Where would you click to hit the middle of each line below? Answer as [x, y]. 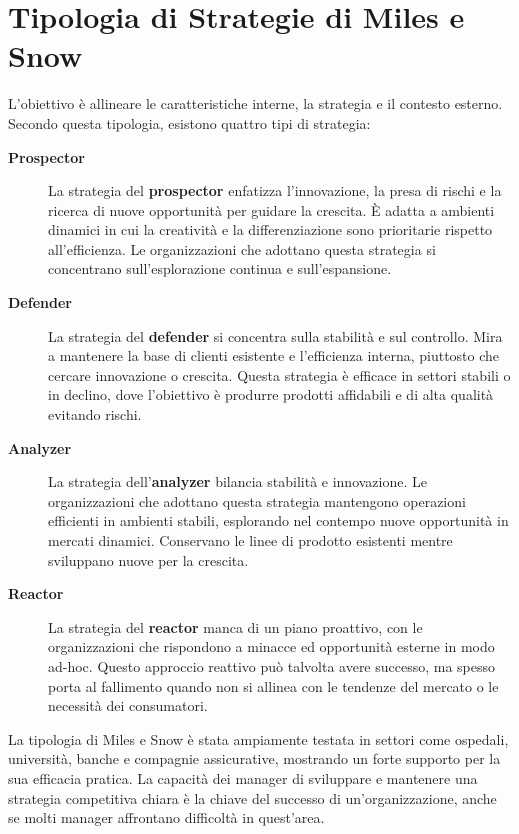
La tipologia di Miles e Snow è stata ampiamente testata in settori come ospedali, [258, 738]
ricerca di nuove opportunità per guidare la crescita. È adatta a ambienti [271, 209]
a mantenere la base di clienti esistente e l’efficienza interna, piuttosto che [274, 355]
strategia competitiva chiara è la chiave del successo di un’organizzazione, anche [252, 797]
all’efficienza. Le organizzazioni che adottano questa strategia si [242, 248]
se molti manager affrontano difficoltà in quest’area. [166, 817]
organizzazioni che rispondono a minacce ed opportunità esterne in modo [271, 646]
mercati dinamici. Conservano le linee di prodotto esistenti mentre [250, 540]
